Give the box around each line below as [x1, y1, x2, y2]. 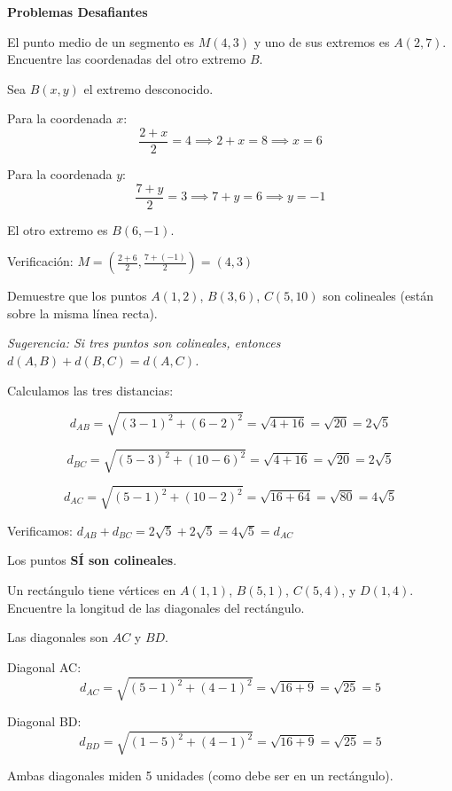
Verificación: [7, 252, 74, 270]
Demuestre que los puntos [7, 286, 147, 305]
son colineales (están [323, 286, 433, 305]
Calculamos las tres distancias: [7, 380, 174, 399]
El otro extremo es [7, 220, 108, 239]
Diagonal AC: [7, 657, 82, 676]
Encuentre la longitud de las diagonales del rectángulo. [7, 598, 305, 616]
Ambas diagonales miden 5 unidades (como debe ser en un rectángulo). [7, 766, 394, 785]
